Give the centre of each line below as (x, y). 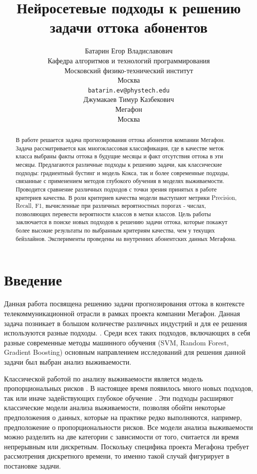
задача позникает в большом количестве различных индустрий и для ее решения (126, 323)
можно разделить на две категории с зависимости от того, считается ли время (122, 437)
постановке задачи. (32, 465)
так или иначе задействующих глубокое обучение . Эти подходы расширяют (119, 398)
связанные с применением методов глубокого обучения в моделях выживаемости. (120, 181)
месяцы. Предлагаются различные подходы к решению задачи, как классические (119, 164)
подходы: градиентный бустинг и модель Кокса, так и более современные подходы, (122, 172)
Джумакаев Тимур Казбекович (129, 99)
